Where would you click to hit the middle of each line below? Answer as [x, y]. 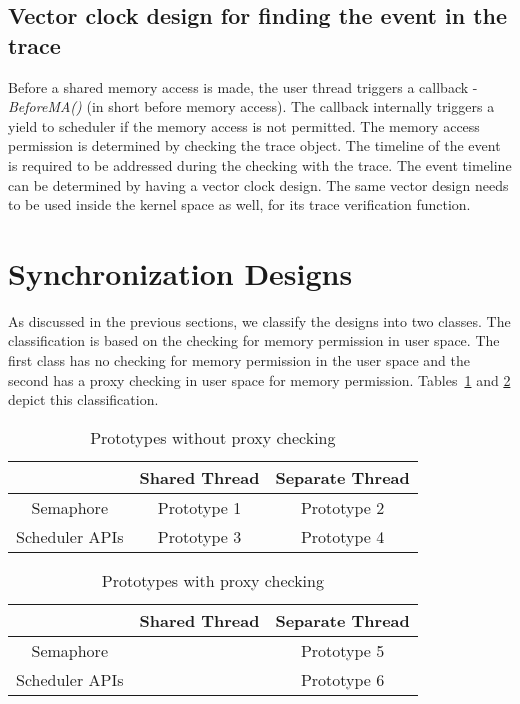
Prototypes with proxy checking [212, 580]
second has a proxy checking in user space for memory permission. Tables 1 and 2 [259, 379]
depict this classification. [83, 399]
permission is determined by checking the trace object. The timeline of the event [254, 145]
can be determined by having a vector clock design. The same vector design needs [258, 184]
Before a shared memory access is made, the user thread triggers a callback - [243, 86]
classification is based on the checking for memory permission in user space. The [254, 340]
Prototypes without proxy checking [213, 437]
